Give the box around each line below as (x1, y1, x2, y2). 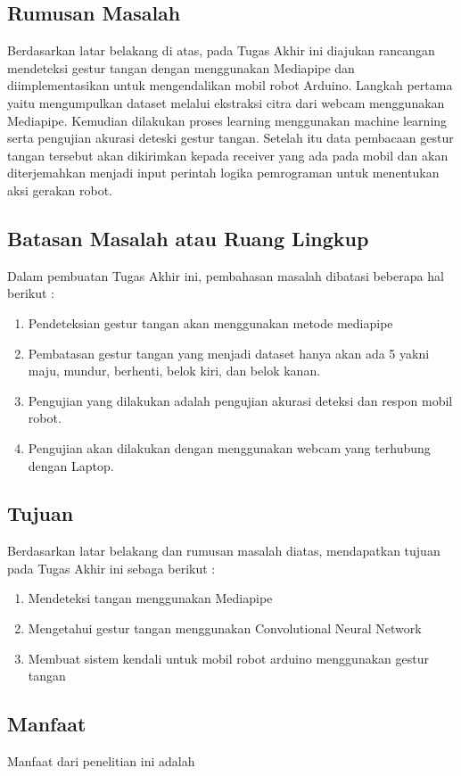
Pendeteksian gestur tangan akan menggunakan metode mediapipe (28, 313, 393, 332)
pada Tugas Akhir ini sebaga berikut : (7, 558, 216, 577)
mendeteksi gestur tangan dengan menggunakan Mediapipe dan (7, 58, 355, 77)
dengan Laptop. (28, 456, 114, 475)
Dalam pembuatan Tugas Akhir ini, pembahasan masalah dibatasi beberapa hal (7, 266, 444, 285)
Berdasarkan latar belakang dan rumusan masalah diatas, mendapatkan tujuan (7, 541, 440, 560)
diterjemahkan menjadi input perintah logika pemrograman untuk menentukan (7, 163, 440, 182)
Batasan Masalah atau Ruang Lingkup (7, 224, 369, 252)
